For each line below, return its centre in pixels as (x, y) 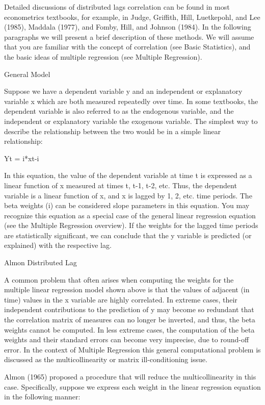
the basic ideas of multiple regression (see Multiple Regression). (103, 56)
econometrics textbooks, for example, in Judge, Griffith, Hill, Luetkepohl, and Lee (132, 17)
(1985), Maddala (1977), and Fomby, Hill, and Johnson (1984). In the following (128, 27)
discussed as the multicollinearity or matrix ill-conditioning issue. (106, 359)
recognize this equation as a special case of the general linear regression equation (130, 215)
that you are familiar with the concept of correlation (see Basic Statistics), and (127, 47)
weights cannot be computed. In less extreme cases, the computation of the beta (129, 329)
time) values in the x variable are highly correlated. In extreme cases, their (121, 299)
